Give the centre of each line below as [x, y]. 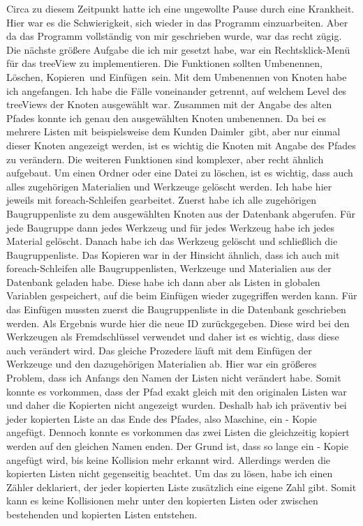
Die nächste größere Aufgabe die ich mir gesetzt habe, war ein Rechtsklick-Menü [178, 49]
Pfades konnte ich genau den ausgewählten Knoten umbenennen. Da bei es [166, 118]
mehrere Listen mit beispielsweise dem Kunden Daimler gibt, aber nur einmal [173, 131]
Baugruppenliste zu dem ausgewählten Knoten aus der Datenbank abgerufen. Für [181, 213]
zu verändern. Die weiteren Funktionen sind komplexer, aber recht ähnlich [165, 159]
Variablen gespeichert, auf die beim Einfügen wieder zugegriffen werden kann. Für [182, 295]
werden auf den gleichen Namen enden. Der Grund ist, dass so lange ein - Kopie [177, 446]
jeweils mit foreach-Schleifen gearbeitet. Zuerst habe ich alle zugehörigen [162, 200]
